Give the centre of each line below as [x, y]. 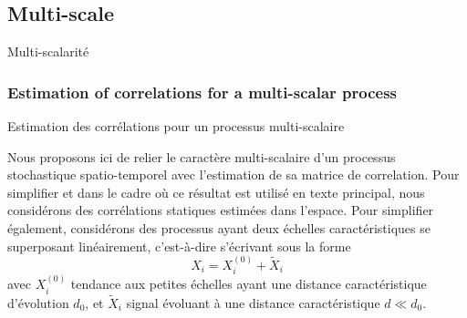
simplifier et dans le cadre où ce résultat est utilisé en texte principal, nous [216, 192]
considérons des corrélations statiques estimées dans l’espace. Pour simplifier [221, 210]
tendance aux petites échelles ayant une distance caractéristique [249, 284]
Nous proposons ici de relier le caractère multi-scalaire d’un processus [202, 156]
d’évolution [38, 302]
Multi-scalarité [48, 51]
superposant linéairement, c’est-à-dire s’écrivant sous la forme [179, 246]
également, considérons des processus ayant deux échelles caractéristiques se [219, 227]
